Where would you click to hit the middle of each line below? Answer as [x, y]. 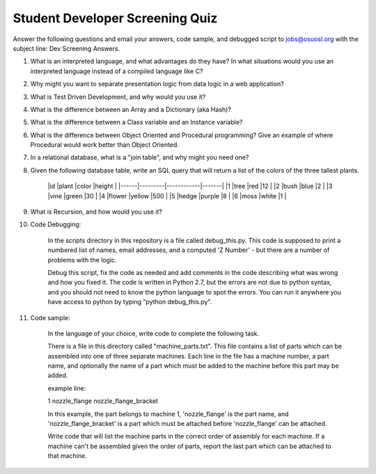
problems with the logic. [83, 260]
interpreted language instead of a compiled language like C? [117, 71]
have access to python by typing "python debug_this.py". [130, 302]
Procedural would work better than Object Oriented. [104, 145]
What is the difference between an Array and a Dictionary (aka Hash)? [131, 109]
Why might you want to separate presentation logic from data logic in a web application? [157, 84]
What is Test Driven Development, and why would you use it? [118, 97]
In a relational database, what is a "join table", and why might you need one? [140, 157]
